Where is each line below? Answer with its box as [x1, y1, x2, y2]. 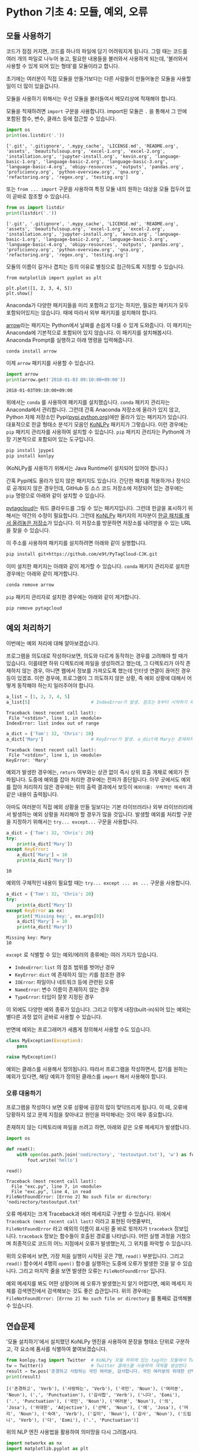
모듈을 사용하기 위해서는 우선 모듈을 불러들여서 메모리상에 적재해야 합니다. [6, 95, 177, 102]
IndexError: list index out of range [6, 720, 99, 726]
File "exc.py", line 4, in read [11, 1189, 92, 1195]
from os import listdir [6, 204, 65, 210]
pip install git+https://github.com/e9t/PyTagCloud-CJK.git [6, 551, 158, 557]
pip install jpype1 [6, 448, 54, 454]
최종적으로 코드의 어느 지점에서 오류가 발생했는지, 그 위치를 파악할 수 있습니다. [12, 1240, 192, 1247]
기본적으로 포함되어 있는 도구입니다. [12, 436, 95, 443]
